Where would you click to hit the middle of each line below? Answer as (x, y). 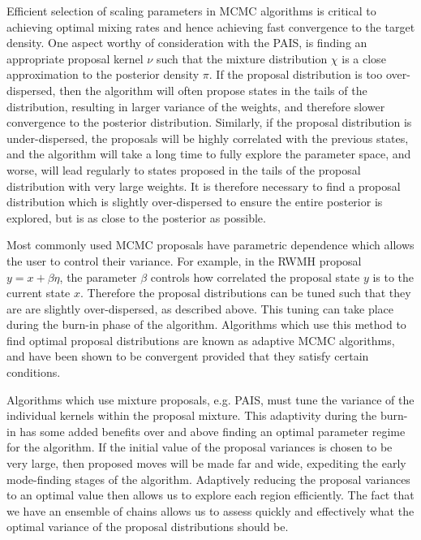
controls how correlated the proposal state (255, 276)
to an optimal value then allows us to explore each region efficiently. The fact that (210, 495)
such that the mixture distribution (242, 58)
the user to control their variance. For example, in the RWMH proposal (184, 260)
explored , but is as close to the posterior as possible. (136, 217)
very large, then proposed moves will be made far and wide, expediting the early (206, 463)
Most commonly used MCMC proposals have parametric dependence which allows (210, 245)
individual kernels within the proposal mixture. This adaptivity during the (192, 415)
